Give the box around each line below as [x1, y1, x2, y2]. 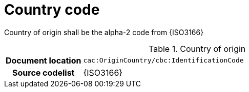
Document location [6, 55, 81, 66]
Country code [4, 1, 100, 18]
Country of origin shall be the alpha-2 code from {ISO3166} [4, 27, 204, 37]
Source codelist [12, 67, 75, 78]
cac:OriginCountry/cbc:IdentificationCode [83, 56, 244, 65]
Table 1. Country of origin [149, 43, 246, 54]
